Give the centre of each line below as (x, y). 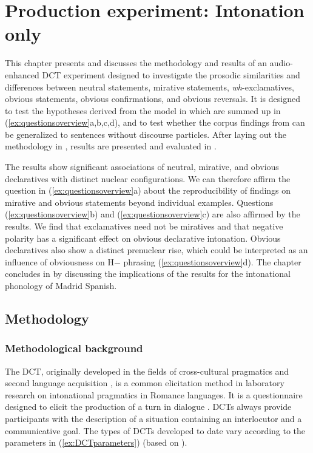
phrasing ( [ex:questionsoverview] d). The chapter (212, 261)
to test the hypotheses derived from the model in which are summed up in (143, 110)
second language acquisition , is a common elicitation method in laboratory (145, 383)
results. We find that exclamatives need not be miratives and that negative (144, 226)
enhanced (22, 74)
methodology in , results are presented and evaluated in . (111, 146)
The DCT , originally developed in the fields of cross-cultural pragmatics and (147, 371)
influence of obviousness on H (59, 261)
